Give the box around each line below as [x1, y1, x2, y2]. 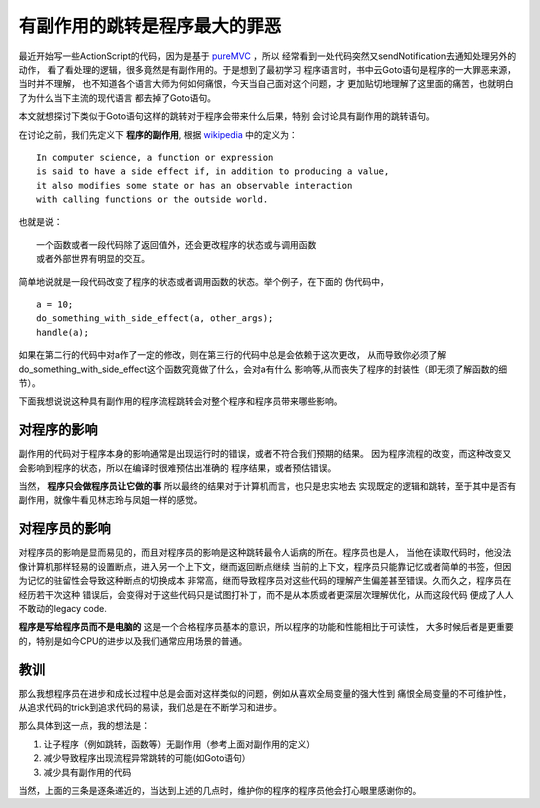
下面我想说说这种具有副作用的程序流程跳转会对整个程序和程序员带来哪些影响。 [18, 395, 343, 407]
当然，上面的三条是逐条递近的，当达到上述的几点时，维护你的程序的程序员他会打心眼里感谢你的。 [18, 784, 422, 796]
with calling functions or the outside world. [36, 194, 269, 205]
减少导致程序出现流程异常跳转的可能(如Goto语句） [43, 752, 251, 764]
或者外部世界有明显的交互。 [36, 253, 150, 265]
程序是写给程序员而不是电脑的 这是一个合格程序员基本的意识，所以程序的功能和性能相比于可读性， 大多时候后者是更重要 [18, 621, 514, 633]
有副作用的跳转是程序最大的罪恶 [18, 15, 282, 37]
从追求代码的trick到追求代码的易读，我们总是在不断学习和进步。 [18, 701, 283, 713]
